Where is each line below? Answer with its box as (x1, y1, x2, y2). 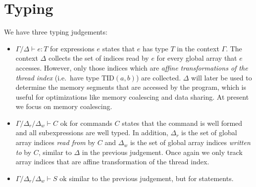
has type (142, 43, 168, 53)
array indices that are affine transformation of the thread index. (15, 156, 209, 167)
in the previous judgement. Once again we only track (82, 147, 243, 157)
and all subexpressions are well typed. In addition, (15, 127, 168, 138)
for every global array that (156, 53, 237, 63)
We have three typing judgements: (4, 27, 107, 37)
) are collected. (136, 72, 181, 82)
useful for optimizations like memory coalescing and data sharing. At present (15, 91, 249, 102)
